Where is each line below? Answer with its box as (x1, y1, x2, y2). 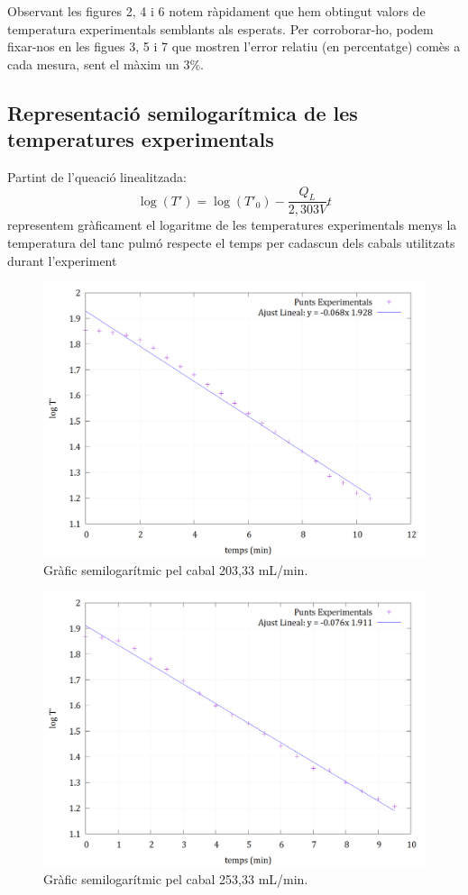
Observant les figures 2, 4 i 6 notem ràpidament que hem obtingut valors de (7, 2, 426, 20)
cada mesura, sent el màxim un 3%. (7, 54, 204, 73)
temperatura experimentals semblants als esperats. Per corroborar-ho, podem (7, 19, 434, 38)
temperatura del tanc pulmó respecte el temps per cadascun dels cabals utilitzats (7, 233, 455, 251)
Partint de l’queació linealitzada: (7, 167, 187, 186)
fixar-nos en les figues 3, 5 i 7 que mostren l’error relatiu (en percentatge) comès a (7, 37, 461, 56)
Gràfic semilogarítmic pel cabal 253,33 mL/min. (43, 870, 308, 889)
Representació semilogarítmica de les (7, 98, 358, 126)
